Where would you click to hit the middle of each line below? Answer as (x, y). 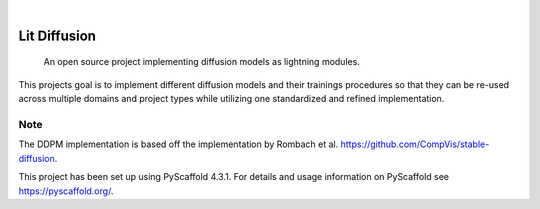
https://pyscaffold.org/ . (66, 191)
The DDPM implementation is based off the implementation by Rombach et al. (178, 144)
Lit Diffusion (57, 35)
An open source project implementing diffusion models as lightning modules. (201, 62)
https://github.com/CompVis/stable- (415, 144)
